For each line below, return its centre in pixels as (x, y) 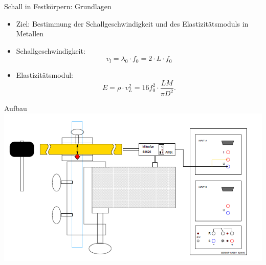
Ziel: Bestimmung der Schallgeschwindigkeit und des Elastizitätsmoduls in (132, 23)
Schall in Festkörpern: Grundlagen (58, 6)
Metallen (30, 34)
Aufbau (16, 108)
